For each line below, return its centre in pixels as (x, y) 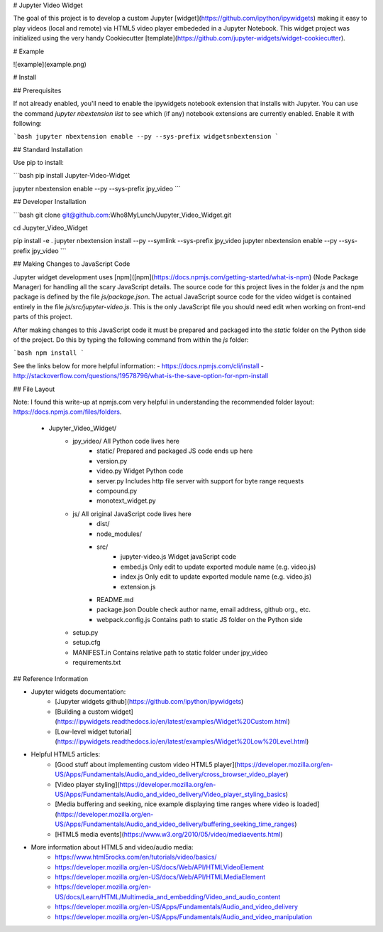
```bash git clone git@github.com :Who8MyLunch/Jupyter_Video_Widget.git (122, 215)
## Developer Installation (50, 202)
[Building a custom (82, 712)
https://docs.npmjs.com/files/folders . (67, 412)
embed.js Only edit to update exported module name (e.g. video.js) (218, 567)
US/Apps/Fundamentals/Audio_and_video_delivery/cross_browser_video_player (171, 774)
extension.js (138, 586)
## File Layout (34, 389)
